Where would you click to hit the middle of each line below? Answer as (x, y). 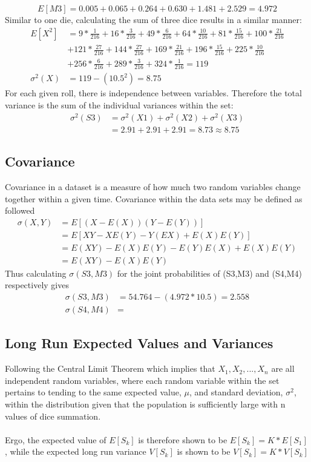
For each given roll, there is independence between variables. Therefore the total (153, 93)
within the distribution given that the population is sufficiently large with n (145, 404)
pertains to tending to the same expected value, (93, 392)
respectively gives (37, 285)
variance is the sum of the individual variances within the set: (119, 105)
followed (20, 210)
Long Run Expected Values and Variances (139, 343)
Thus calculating (36, 273)
